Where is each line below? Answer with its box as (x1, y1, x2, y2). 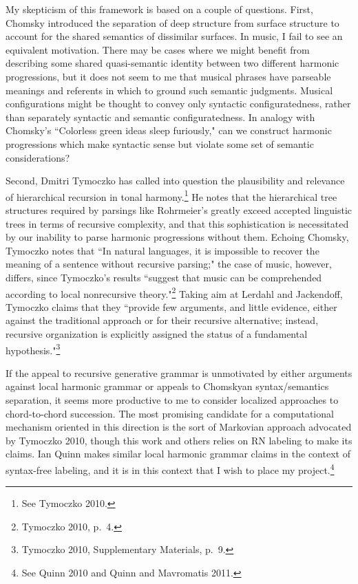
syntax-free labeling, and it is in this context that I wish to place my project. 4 (6, 460, 335, 477)
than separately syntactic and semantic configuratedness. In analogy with (6, 109, 315, 124)
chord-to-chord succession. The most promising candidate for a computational (6, 406, 334, 420)
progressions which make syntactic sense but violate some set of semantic (6, 136, 314, 151)
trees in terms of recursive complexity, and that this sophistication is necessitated (6, 216, 349, 230)
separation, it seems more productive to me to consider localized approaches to (6, 393, 339, 407)
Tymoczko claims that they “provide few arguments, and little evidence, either (6, 299, 337, 314)
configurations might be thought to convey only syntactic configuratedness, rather (6, 96, 351, 111)
